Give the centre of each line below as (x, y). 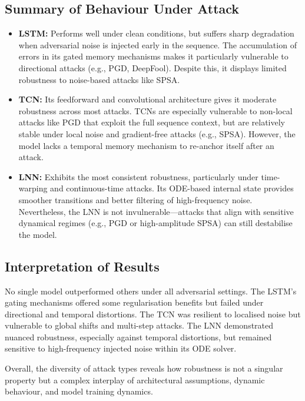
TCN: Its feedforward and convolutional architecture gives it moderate (147, 99)
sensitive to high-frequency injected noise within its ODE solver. (121, 348)
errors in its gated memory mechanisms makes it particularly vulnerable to (153, 56)
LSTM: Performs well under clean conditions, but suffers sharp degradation (156, 33)
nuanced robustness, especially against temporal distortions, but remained (138, 337)
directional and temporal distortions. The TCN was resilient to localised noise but (153, 314)
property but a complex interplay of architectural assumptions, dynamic (135, 380)
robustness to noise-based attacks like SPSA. (99, 79)
